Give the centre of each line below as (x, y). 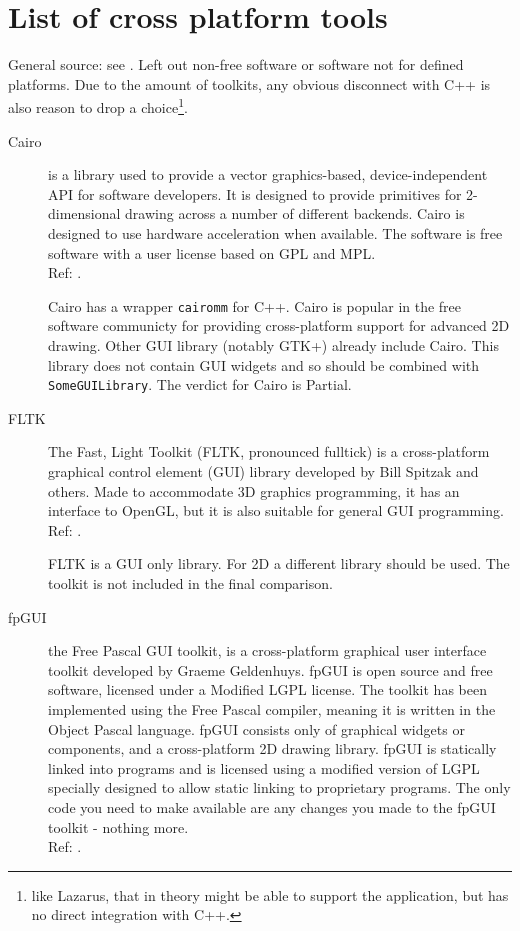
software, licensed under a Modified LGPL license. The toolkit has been (267, 689)
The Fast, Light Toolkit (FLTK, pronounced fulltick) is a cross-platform (269, 451)
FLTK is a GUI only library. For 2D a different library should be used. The (279, 563)
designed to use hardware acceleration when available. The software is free (275, 232)
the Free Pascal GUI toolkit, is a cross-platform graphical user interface (267, 650)
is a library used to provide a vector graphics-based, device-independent (268, 174)
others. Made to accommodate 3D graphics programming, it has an (254, 490)
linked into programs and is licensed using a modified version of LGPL (264, 767)
